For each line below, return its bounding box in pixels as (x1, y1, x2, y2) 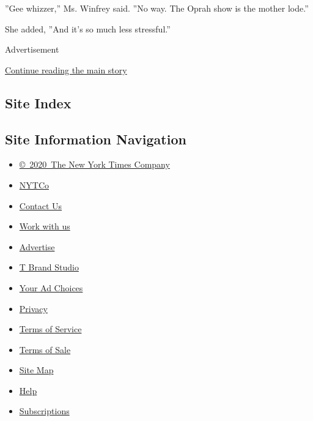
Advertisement (5, 43, 59, 56)
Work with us (19, 220, 70, 233)
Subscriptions (19, 404, 70, 417)
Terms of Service (19, 322, 82, 335)
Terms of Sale (19, 343, 71, 356)
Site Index (5, 93, 72, 112)
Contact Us (19, 199, 62, 212)
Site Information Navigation (5, 129, 186, 148)
